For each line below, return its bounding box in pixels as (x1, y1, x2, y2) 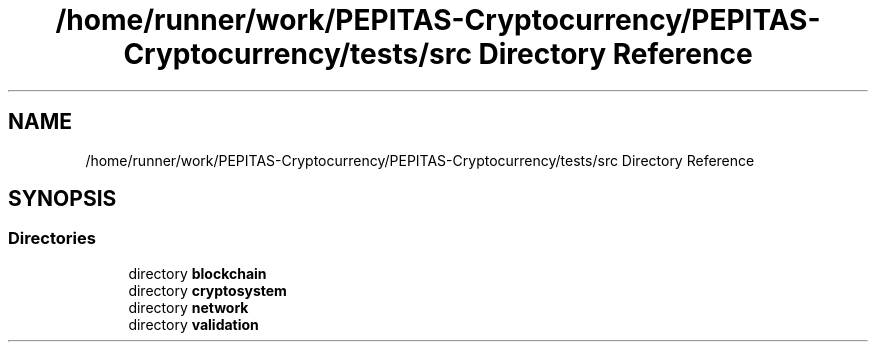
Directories (8, 228, 96, 249)
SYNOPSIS (8, 186, 117, 212)
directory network (128, 298, 249, 316)
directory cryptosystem (128, 281, 287, 299)
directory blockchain (128, 264, 267, 282)
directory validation (128, 315, 259, 333)
